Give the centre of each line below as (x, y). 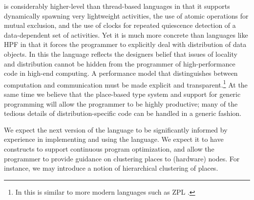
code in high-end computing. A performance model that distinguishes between (121, 73)
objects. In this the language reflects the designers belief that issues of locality (121, 54)
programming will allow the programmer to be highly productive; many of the (121, 103)
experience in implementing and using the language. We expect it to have (114, 139)
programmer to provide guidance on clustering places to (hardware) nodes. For (122, 158)
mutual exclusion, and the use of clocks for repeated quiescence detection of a (120, 25)
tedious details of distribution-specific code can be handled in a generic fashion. (123, 113)
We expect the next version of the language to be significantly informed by (116, 129)
